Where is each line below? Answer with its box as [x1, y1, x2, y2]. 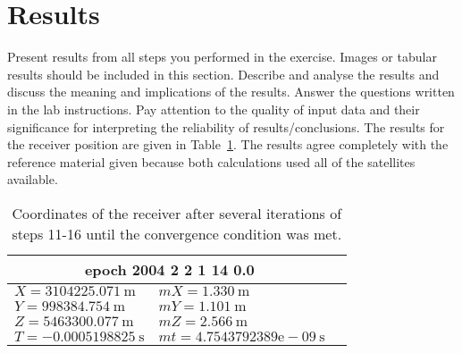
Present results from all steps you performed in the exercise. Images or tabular [7, 47, 437, 66]
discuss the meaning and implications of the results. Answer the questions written [7, 82, 455, 101]
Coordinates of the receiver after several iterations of [12, 202, 342, 223]
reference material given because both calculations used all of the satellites [7, 152, 416, 171]
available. [7, 170, 58, 189]
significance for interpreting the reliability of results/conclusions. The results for [7, 117, 445, 136]
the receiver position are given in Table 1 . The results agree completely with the [7, 135, 449, 154]
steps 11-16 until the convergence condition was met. [12, 223, 342, 244]
